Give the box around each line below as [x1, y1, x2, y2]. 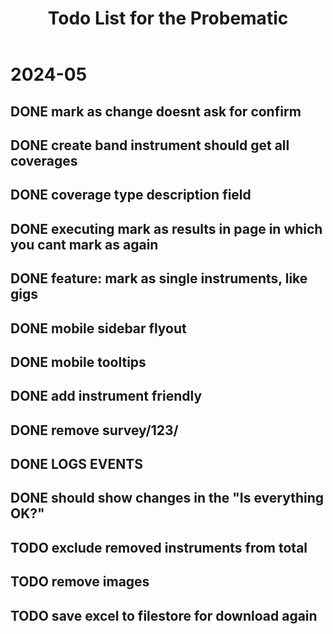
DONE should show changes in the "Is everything [10, 490, 325, 507]
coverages [10, 152, 78, 169]
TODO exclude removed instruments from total [10, 539, 308, 556]
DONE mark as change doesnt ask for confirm [10, 103, 302, 120]
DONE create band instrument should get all [10, 137, 290, 154]
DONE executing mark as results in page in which [10, 220, 323, 237]
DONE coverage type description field [10, 187, 252, 204]
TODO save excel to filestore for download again [10, 607, 318, 624]
